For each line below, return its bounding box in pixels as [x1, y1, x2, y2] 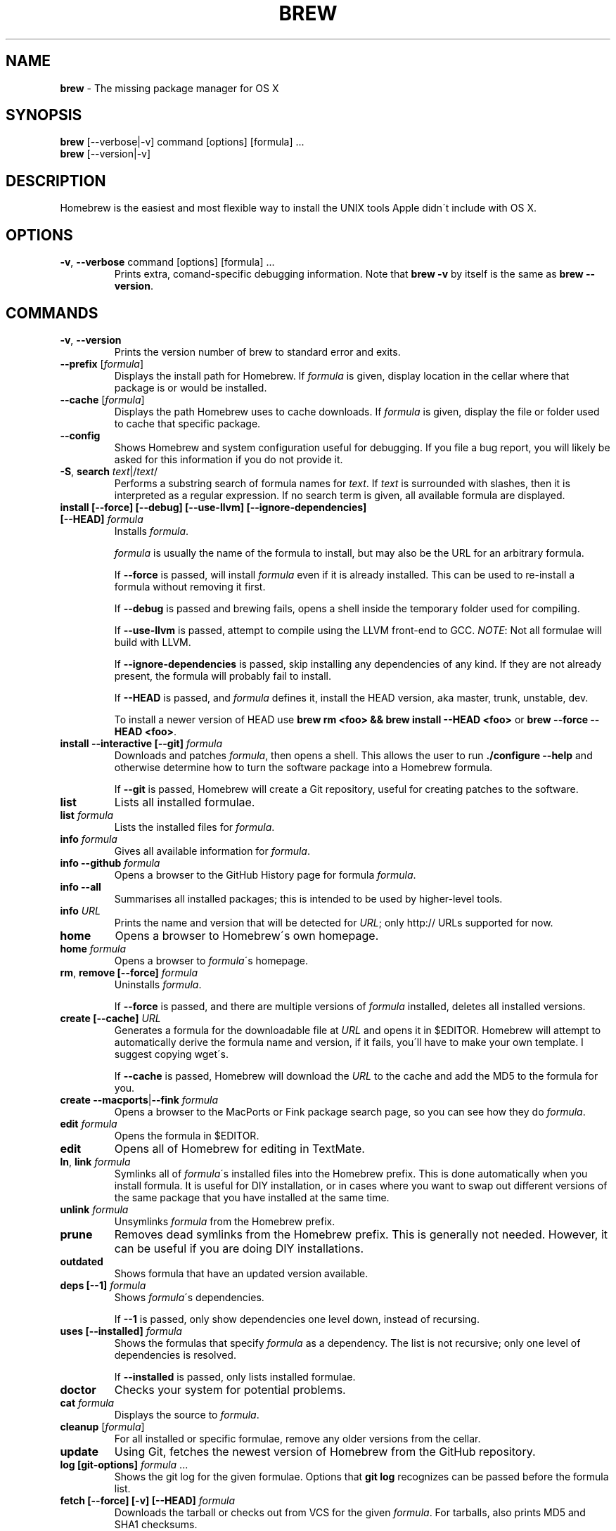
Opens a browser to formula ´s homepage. [114, 954, 308, 967]
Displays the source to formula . [114, 1408, 259, 1421]
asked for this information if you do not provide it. [114, 453, 343, 465]
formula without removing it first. [114, 580, 266, 593]
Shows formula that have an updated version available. [114, 1267, 368, 1279]
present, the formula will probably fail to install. [114, 669, 331, 682]
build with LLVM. [114, 635, 191, 648]
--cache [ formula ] [60, 393, 145, 406]
